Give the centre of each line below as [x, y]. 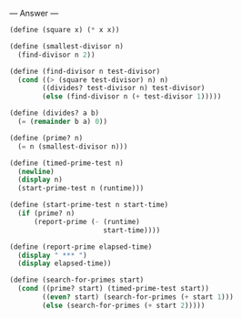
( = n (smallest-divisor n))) [73, 146]
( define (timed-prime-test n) [67, 163]
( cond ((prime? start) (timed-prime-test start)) [113, 289]
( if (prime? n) [46, 213]
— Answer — [34, 13]
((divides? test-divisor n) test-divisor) [124, 88]
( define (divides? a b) [55, 113]
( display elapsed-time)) [65, 263]
